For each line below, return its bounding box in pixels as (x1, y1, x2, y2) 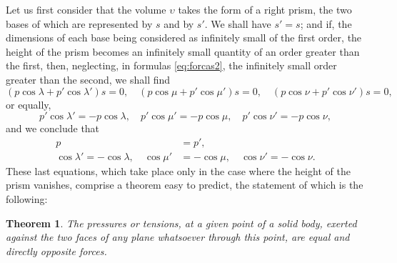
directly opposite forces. (6, 243, 107, 258)
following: (6, 192, 48, 206)
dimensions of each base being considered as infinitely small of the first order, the (6, 30, 362, 45)
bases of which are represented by (6, 16, 153, 31)
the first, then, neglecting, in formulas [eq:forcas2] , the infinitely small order (6, 58, 337, 73)
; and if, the (300, 16, 352, 31)
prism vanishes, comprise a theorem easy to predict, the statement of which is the (6, 177, 363, 192)
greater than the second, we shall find (6, 71, 171, 86)
